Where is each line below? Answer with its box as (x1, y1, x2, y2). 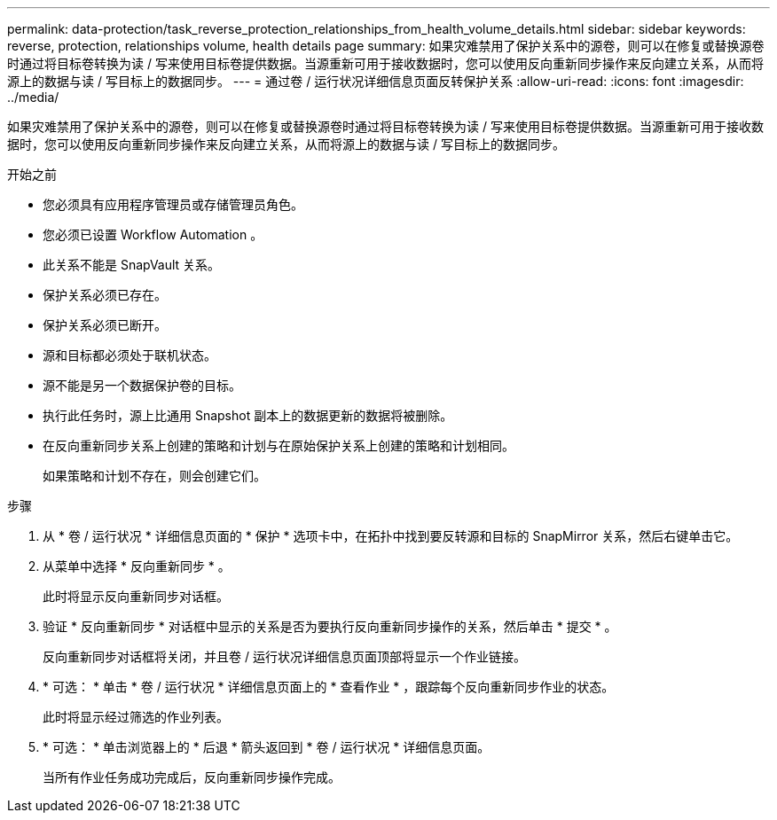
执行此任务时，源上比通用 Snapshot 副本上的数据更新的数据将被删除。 (43, 408, 453, 423)
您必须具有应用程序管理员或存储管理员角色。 (43, 197, 303, 212)
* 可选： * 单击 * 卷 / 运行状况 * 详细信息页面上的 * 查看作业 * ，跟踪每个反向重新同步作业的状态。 (43, 679, 615, 694)
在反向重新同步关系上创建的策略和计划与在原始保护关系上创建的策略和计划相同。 (43, 438, 514, 453)
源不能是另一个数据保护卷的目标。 (43, 378, 241, 393)
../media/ (7, 90, 59, 105)
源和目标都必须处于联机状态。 (43, 348, 216, 363)
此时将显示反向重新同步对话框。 (43, 589, 229, 604)
